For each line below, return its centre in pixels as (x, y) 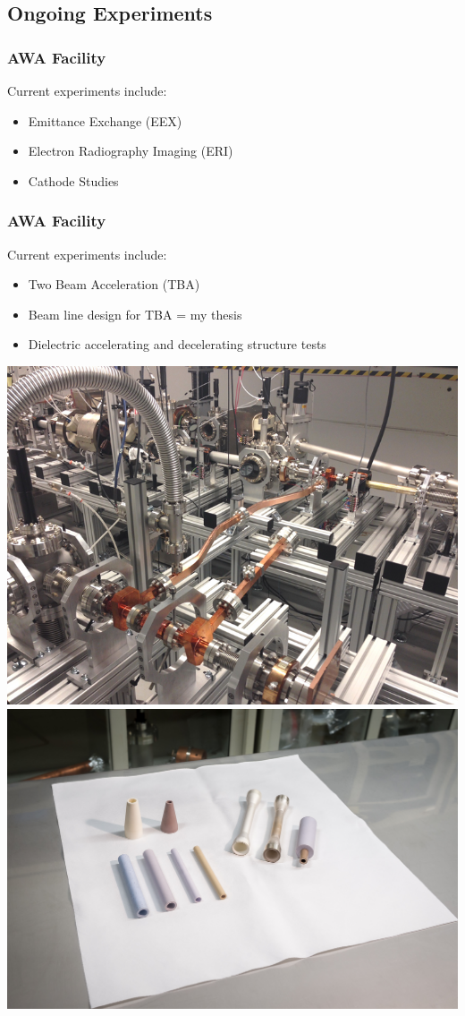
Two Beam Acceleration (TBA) (114, 284)
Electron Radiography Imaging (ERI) (131, 151)
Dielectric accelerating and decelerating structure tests (177, 344)
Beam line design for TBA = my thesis (135, 314)
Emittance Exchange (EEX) (105, 120)
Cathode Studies (73, 180)
